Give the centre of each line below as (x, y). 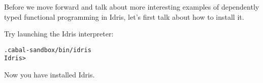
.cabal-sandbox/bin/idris (48, 50)
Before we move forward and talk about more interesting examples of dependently (132, 7)
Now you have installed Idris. (50, 75)
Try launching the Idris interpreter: (59, 34)
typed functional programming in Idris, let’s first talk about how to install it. (124, 16)
